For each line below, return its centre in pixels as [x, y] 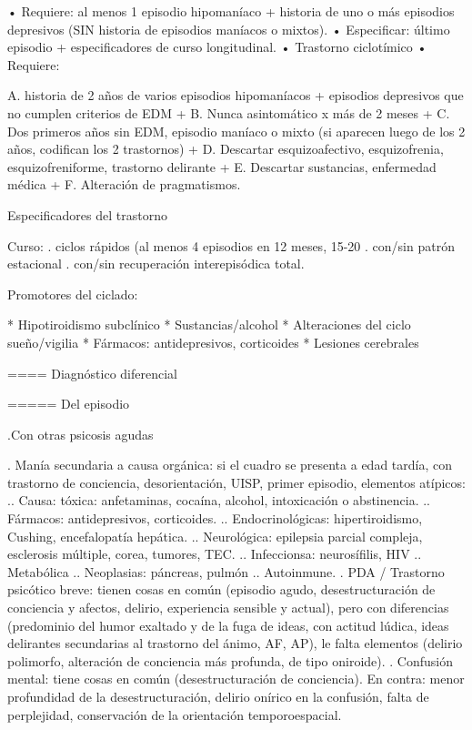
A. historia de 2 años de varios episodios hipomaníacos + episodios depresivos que [236, 95]
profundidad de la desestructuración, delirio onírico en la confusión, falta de [218, 696]
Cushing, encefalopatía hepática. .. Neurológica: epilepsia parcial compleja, [215, 536]
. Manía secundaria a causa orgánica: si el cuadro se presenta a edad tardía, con [230, 465]
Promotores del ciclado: [73, 294]
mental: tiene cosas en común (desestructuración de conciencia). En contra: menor [236, 679]
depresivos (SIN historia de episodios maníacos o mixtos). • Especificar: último [229, 29]
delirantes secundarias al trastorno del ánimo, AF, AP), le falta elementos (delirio [235, 643]
